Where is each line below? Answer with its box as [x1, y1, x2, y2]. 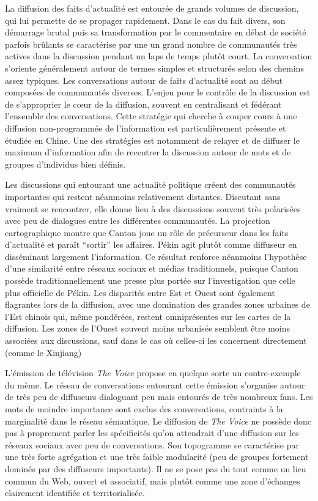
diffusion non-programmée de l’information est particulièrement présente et [5, 121, 286, 134]
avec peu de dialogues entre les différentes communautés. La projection [5, 214, 270, 227]
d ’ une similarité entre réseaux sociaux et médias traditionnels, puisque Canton [5, 262, 298, 275]
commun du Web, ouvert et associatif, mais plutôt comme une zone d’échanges [5, 474, 300, 487]
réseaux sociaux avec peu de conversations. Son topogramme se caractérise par [5, 438, 299, 451]
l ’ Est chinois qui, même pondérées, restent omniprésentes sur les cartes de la [5, 310, 291, 322]
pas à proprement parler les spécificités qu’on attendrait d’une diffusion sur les [5, 426, 299, 439]
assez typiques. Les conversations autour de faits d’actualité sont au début [5, 73, 283, 86]
